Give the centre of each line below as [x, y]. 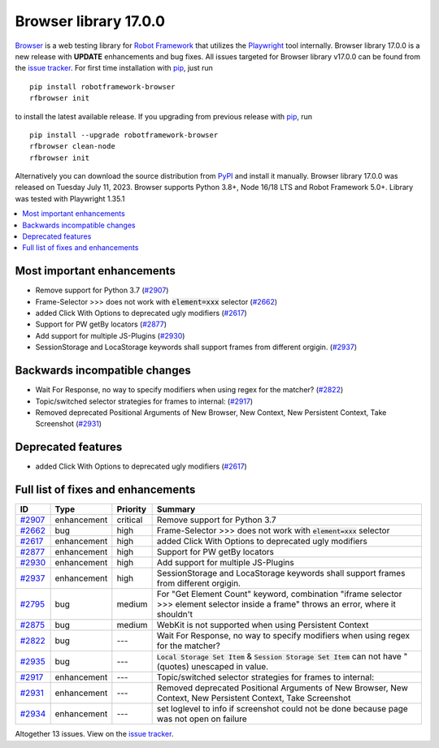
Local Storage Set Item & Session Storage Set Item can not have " [282, 656]
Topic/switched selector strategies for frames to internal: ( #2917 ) [144, 401]
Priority [131, 509]
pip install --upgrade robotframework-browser [124, 135]
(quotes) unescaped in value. [212, 667]
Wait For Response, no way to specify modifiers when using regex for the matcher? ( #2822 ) [189, 390]
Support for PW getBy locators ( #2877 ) [101, 324]
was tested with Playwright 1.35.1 [70, 198]
